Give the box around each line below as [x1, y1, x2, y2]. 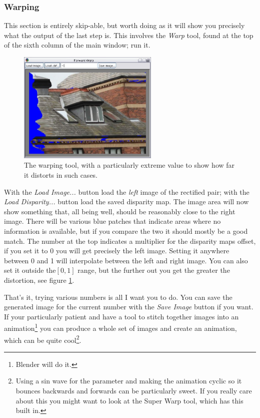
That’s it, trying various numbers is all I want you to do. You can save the [4, 291, 232, 302]
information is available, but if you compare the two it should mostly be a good [4, 225, 248, 236]
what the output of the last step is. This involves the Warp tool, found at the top [4, 30, 253, 40]
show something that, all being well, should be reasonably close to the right [4, 206, 235, 216]
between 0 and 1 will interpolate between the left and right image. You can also [4, 255, 248, 265]
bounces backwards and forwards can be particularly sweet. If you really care [15, 385, 252, 396]
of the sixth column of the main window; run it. [4, 40, 150, 50]
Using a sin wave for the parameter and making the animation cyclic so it [15, 375, 242, 386]
